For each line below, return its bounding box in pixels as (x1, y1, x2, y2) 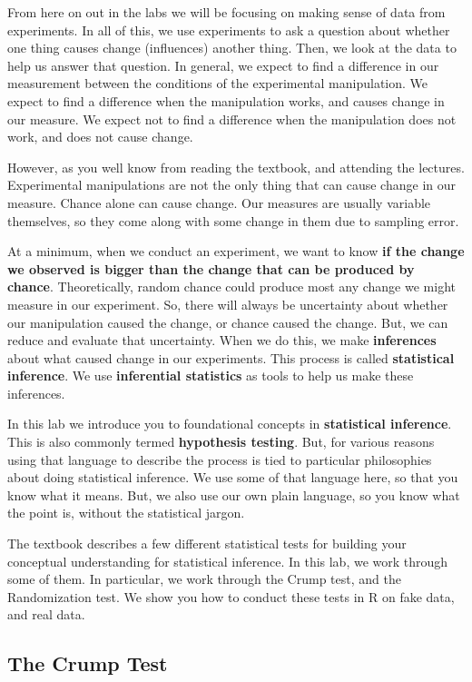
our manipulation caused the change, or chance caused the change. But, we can (7, 312, 448, 331)
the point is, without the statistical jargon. (7, 503, 245, 522)
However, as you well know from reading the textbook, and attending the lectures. (7, 157, 465, 176)
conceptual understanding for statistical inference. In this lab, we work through (7, 551, 448, 570)
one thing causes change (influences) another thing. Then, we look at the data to (7, 38, 457, 57)
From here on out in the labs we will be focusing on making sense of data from (7, 3, 446, 21)
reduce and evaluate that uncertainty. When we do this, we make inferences (7, 331, 437, 350)
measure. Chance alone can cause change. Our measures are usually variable (7, 193, 431, 212)
